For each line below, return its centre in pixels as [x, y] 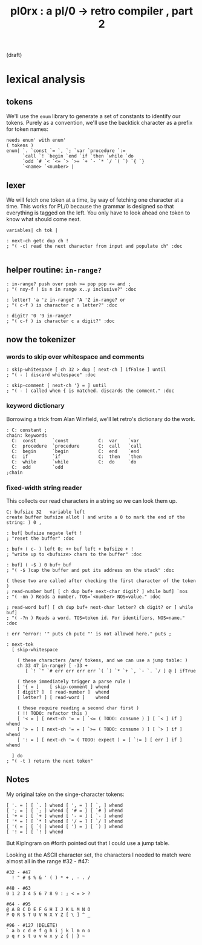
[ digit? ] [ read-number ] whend [64, 692]
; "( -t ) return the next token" [50, 761]
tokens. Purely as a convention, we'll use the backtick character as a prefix [99, 123]
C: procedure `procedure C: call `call [77, 446]
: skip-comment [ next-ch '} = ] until [57, 385]
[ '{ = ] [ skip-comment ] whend [64, 687]
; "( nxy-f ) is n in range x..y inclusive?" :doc [71, 289]
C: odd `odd [37, 467]
